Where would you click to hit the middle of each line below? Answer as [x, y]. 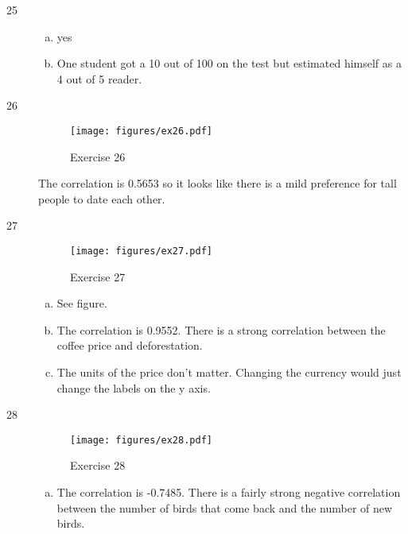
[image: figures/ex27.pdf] [141, 251]
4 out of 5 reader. [99, 78]
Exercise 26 [98, 156]
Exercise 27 [98, 276]
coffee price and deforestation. [130, 345]
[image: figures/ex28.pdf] [141, 440]
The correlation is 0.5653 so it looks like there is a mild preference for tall [218, 183]
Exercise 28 [98, 465]
